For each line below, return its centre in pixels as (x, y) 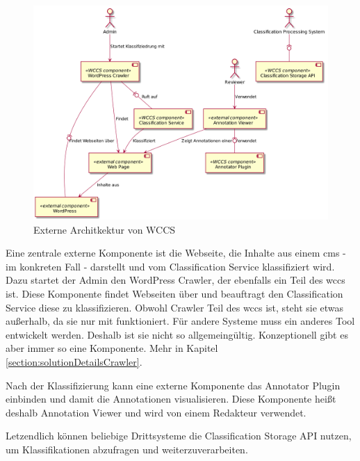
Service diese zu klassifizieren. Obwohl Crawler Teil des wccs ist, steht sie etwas (175, 307)
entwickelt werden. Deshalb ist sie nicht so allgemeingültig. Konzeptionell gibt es (177, 334)
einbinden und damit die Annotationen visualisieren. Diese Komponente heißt (171, 399)
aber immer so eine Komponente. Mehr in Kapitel (112, 348)
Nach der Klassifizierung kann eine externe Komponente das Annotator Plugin (173, 385)
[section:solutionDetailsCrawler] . (74, 362)
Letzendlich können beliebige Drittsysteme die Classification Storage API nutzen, (179, 436)
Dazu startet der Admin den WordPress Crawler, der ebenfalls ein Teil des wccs (175, 280)
